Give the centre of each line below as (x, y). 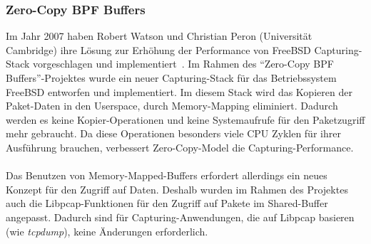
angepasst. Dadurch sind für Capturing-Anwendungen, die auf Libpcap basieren (180, 217)
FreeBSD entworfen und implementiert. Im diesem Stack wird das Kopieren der (179, 91)
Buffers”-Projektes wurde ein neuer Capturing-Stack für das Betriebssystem (171, 78)
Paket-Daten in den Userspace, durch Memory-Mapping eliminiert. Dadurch (172, 106)
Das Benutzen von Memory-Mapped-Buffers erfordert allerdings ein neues (167, 175)
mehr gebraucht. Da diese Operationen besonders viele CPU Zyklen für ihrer (173, 133)
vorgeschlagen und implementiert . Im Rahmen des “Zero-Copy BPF (183, 64)
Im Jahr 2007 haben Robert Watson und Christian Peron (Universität (159, 36)
